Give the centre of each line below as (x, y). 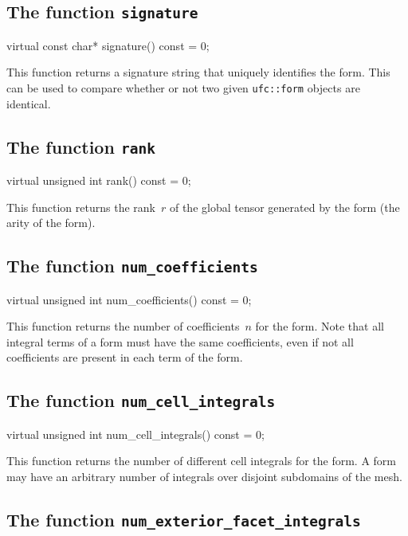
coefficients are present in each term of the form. (125, 357)
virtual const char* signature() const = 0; (108, 45)
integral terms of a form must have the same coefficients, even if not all (180, 341)
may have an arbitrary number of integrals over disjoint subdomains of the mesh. (204, 476)
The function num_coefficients (132, 266)
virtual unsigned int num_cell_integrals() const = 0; (135, 434)
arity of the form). (51, 223)
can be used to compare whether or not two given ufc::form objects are (183, 87)
